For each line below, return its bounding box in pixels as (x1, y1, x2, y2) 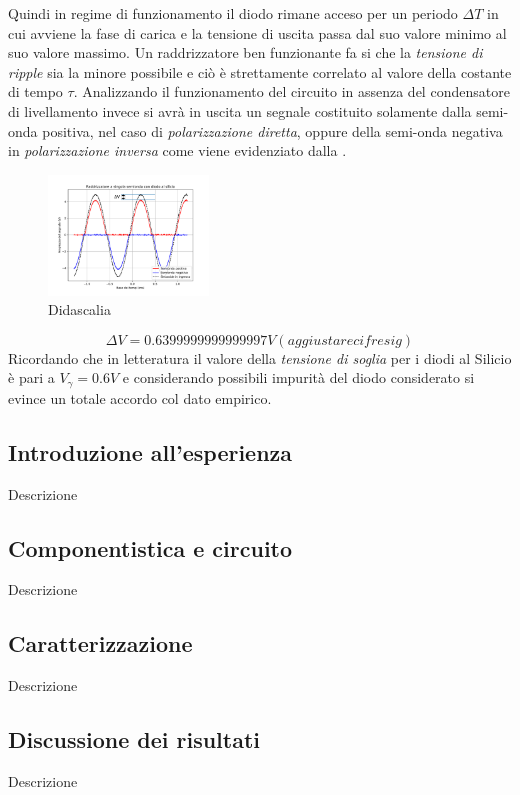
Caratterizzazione (8, 628, 193, 659)
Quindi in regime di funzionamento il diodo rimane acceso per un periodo (8, 3, 458, 23)
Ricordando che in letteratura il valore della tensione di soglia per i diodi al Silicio (8, 347, 512, 368)
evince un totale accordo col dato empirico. (8, 387, 272, 408)
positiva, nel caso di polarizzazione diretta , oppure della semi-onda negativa (42, 120, 503, 141)
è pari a (8, 367, 55, 388)
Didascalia (48, 299, 111, 320)
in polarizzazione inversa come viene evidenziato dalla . (8, 140, 347, 161)
